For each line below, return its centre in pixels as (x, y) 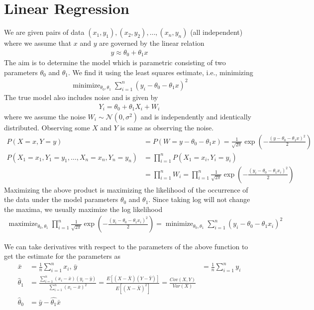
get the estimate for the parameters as (62, 256)
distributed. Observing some (47, 127)
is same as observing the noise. (167, 127)
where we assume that (38, 43)
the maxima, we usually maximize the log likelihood (83, 209)
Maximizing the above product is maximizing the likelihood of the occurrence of (126, 189)
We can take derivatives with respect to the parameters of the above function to (126, 246)
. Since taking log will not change (199, 199)
